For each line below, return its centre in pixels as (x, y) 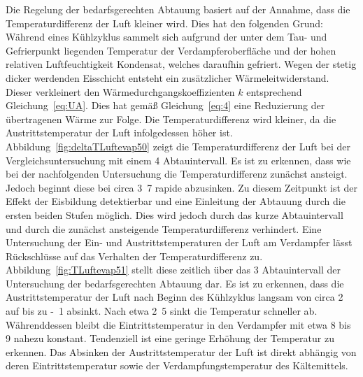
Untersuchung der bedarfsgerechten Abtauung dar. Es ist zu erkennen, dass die (175, 283)
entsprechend (274, 91)
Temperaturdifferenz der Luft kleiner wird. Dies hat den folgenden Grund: (164, 23)
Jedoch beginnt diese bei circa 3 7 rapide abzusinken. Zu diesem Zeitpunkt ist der (182, 187)
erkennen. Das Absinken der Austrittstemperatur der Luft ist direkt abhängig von (181, 351)
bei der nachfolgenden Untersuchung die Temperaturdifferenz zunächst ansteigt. (177, 174)
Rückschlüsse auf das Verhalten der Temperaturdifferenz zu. (134, 256)
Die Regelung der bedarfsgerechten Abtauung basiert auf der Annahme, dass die (178, 9)
